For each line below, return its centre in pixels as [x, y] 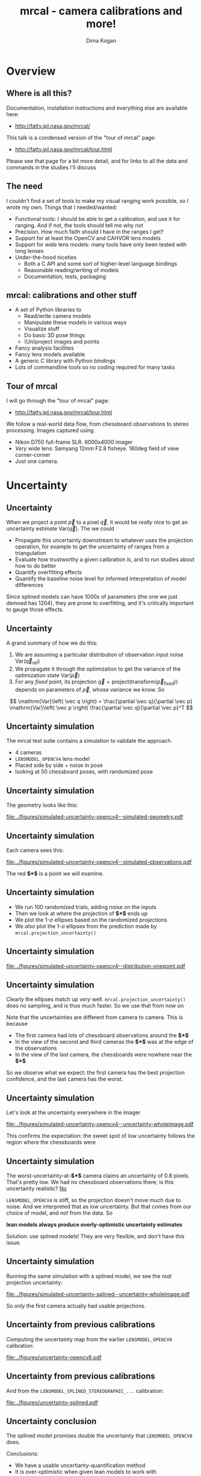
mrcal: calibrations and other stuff [72, 295]
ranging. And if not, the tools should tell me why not [79, 225]
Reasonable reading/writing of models [71, 270]
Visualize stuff [42, 329]
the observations [36, 1048]
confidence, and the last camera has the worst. [65, 1079]
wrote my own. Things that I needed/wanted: [62, 207]
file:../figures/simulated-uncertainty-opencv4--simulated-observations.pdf [99, 862]
